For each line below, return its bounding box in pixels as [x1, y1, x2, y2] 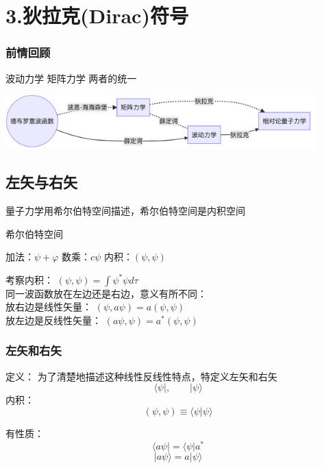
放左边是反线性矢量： [5, 312, 101, 327]
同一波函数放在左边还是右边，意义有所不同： [5, 286, 207, 300]
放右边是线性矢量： [5, 299, 92, 314]
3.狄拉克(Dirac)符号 [5, 1, 188, 29]
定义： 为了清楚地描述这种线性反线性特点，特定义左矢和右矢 [5, 369, 277, 383]
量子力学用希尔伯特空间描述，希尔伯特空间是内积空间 [5, 203, 245, 217]
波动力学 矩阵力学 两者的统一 [5, 71, 137, 85]
